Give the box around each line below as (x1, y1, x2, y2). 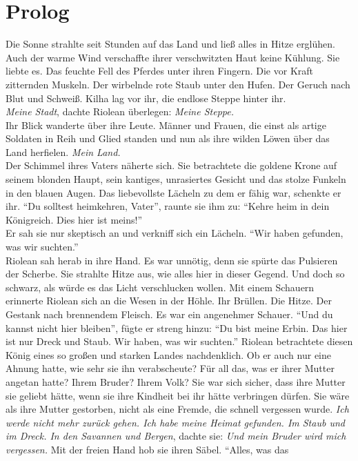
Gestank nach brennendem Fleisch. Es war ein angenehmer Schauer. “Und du (6, 307, 333, 321)
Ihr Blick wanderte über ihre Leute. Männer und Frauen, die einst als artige (6, 117, 326, 132)
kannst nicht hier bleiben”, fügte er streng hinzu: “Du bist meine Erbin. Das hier (6, 320, 348, 335)
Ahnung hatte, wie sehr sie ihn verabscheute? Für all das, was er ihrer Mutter (6, 361, 335, 375)
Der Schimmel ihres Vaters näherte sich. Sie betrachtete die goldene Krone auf (6, 158, 337, 173)
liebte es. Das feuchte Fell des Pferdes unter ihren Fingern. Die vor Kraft (6, 63, 314, 78)
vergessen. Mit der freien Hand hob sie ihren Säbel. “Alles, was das (6, 442, 289, 456)
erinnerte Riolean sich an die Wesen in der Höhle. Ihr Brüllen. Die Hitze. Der (6, 293, 332, 308)
